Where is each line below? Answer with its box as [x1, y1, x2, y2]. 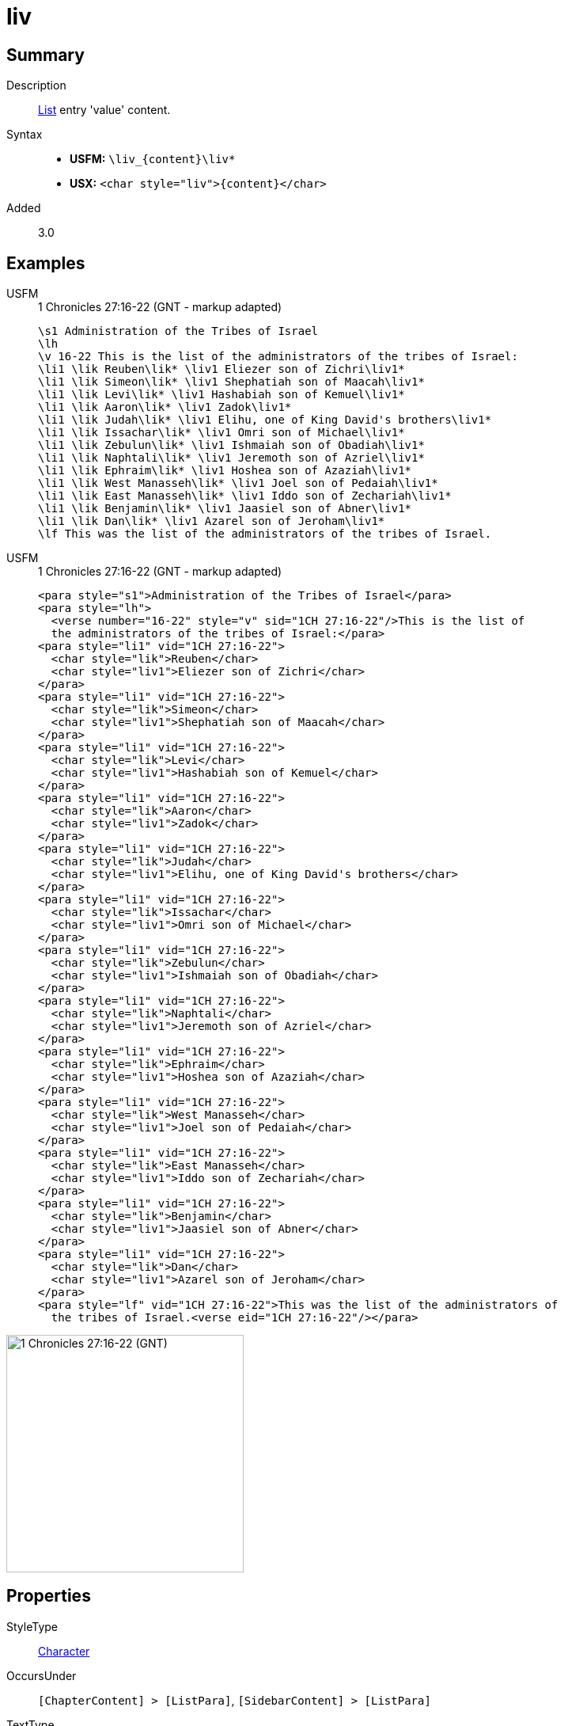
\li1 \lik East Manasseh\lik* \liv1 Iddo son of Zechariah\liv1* [38, 489, 452, 503]
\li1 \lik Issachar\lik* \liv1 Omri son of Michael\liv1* [38, 426, 405, 439]
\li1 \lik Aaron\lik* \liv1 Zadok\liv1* [38, 401, 292, 414]
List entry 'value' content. [38, 103, 171, 117]
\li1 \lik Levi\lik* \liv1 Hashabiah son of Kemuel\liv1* [38, 388, 405, 401]
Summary [6, 44, 85, 65]
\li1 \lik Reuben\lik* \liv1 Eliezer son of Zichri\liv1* [38, 363, 405, 376]
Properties [6, 1586, 91, 1606]
